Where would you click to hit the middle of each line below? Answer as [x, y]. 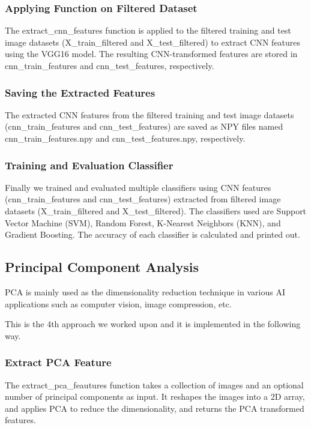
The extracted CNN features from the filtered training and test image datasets [149, 114]
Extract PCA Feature [58, 362]
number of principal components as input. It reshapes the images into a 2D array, [155, 396]
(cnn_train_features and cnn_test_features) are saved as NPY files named [144, 126]
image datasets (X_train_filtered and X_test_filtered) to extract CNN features [153, 42]
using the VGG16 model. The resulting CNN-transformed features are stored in [151, 54]
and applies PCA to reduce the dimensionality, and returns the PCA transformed [155, 408]
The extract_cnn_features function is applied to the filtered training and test [148, 30]
